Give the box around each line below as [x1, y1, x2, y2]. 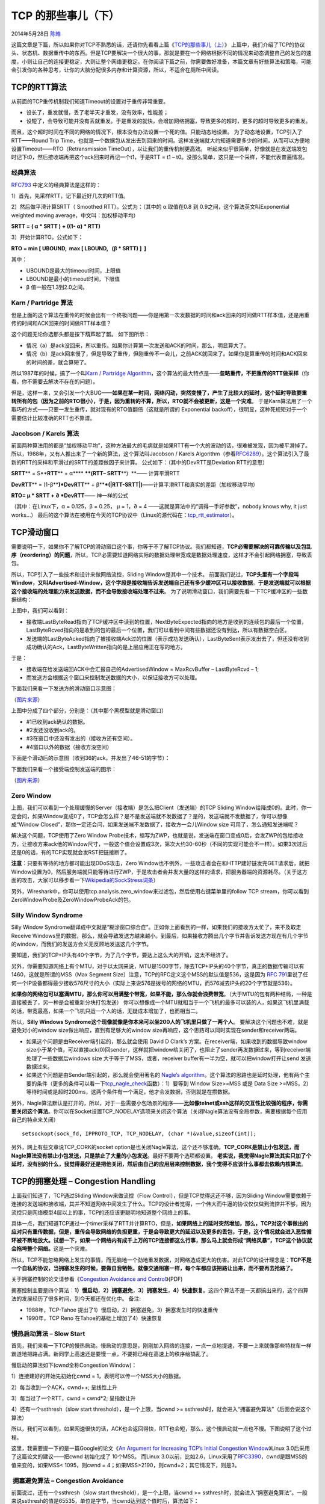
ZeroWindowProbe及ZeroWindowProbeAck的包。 [11, 896, 134, 904]
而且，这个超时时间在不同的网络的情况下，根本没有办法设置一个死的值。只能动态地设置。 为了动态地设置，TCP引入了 [11, 128, 303, 135]
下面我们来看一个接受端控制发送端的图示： [11, 765, 117, 772]
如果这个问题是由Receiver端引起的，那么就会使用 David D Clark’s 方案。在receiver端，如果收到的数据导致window [26, 1038, 308, 1045]
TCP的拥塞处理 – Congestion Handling [11, 1176, 156, 1186]
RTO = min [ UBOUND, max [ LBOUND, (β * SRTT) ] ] [11, 244, 147, 252]
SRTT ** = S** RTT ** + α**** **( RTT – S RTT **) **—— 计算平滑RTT [11, 470, 180, 477]
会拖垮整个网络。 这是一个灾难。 [11, 1245, 90, 1253]
